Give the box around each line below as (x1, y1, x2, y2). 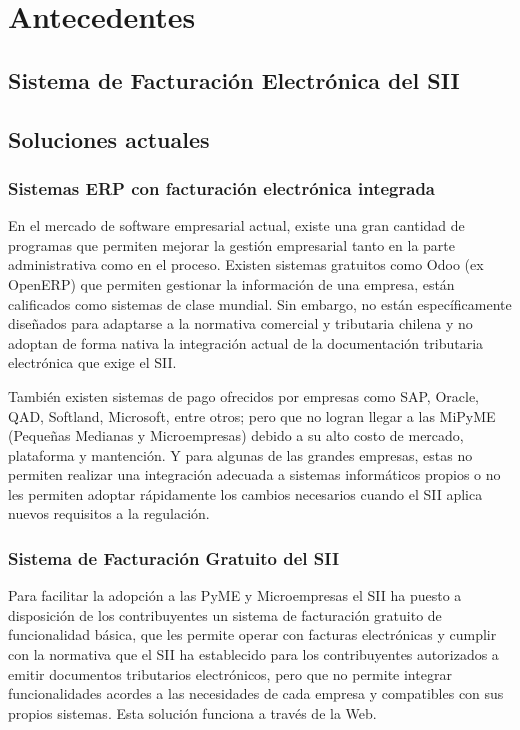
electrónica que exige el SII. (8, 352, 177, 373)
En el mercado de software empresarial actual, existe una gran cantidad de (8, 215, 465, 236)
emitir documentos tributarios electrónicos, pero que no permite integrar (8, 663, 452, 684)
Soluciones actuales (8, 123, 210, 154)
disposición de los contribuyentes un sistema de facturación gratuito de (8, 604, 442, 625)
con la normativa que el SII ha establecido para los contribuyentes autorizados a (8, 644, 499, 665)
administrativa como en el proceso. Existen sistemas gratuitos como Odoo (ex (8, 254, 484, 275)
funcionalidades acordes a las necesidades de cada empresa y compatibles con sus (8, 683, 504, 704)
